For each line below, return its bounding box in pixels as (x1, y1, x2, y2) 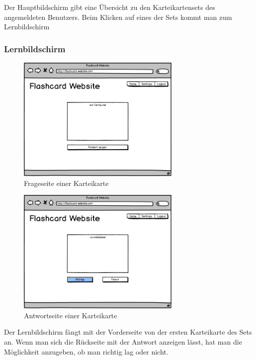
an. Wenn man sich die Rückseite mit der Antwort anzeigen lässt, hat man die (4, 336, 242, 347)
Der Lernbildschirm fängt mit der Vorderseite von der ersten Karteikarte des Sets (4, 327, 252, 337)
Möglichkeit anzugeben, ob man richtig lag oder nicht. (4, 346, 169, 357)
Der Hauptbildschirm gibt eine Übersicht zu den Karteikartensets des (4, 2, 215, 12)
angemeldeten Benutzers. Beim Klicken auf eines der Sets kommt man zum (4, 11, 232, 22)
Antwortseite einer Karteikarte (24, 310, 117, 320)
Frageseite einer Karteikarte (24, 178, 109, 188)
